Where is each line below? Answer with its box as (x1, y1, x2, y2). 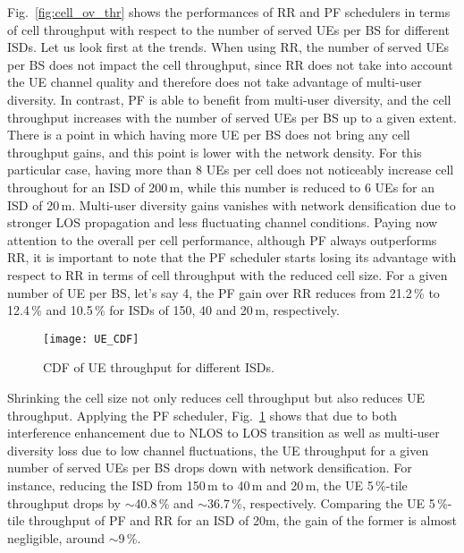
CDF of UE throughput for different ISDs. (43, 358, 274, 377)
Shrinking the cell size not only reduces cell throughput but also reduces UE (7, 387, 425, 406)
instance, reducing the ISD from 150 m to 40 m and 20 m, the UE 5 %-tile (7, 475, 408, 494)
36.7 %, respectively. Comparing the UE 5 (207, 493, 435, 512)
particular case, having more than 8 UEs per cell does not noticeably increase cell (7, 160, 454, 179)
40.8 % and (134, 493, 194, 512)
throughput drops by (7, 493, 121, 512)
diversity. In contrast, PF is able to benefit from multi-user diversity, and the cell (7, 89, 451, 108)
